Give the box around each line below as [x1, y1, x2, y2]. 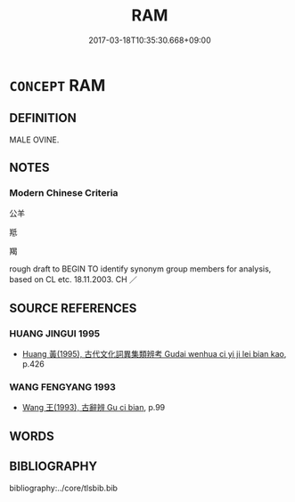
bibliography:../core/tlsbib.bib [9, 482, 119, 493]
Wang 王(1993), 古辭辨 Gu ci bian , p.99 [21, 402, 166, 413]
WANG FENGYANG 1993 [9, 381, 116, 393]
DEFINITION [9, 110, 78, 125]
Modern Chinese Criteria [9, 187, 119, 199]
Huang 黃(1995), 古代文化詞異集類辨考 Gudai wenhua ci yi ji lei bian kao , [21, 349, 287, 360]
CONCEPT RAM [9, 75, 106, 95]
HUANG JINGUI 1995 [9, 327, 101, 339]
